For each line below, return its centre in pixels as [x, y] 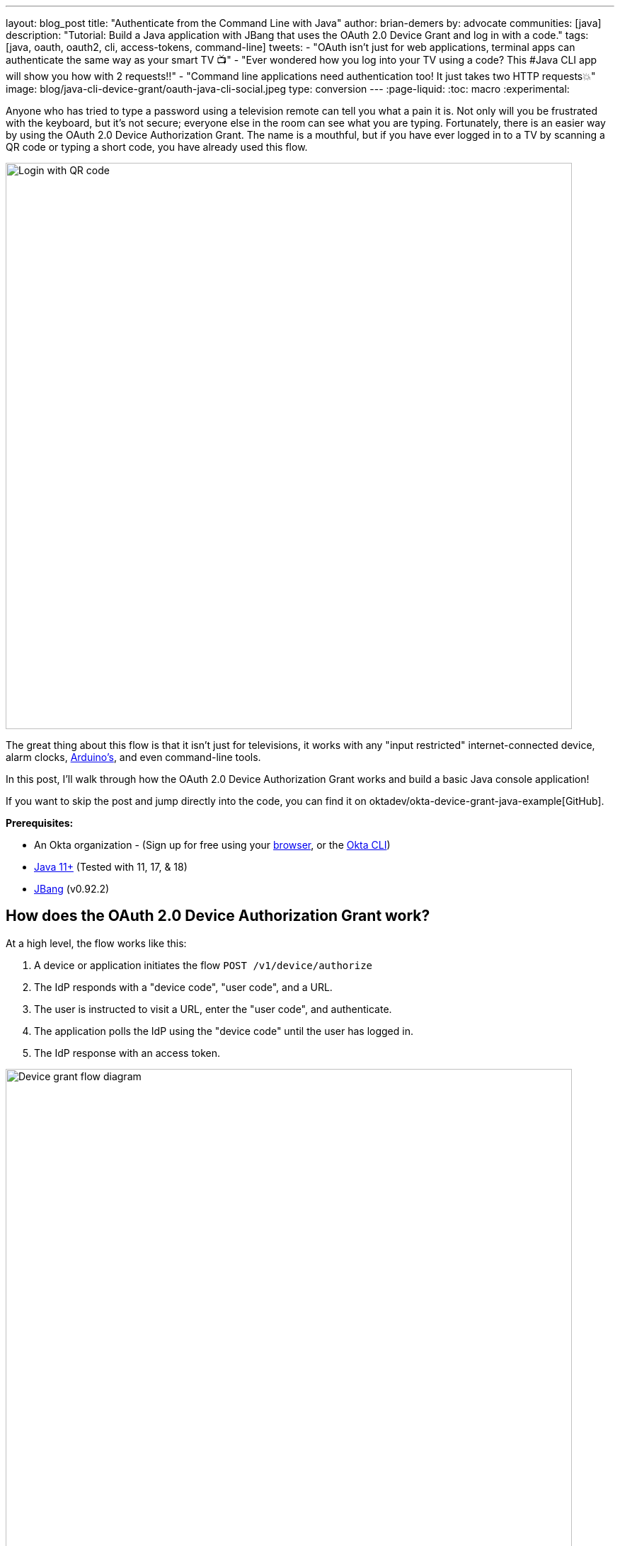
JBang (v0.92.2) [72, 889]
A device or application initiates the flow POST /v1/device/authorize [203, 965]
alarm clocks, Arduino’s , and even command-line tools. [133, 757]
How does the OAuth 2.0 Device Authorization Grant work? [218, 916]
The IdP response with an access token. [127, 1053]
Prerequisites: [40, 823]
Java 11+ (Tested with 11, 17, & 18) [111, 867]
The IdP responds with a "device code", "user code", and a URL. [183, 987]
